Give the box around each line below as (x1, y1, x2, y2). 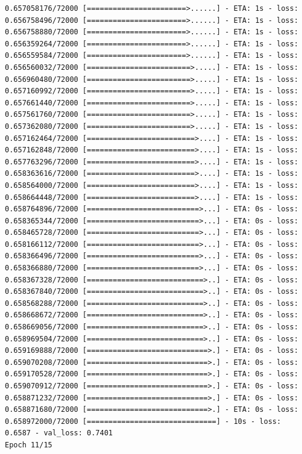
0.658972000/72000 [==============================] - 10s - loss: (5, 417, 282, 426)
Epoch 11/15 (5, 440, 52, 449)
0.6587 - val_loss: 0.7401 (5, 429, 113, 438)
